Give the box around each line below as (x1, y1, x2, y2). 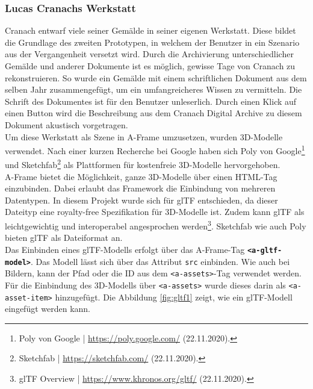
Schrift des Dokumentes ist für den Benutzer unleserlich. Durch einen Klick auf (5, 95, 297, 107)
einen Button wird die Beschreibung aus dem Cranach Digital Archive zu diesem (5, 107, 302, 119)
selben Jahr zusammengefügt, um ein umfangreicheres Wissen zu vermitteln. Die (5, 83, 302, 96)
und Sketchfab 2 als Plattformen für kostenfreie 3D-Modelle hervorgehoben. (5, 157, 280, 171)
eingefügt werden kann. (5, 302, 91, 315)
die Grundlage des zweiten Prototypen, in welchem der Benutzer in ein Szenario (5, 36, 300, 48)
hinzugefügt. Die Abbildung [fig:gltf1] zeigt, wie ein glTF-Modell (55, 290, 293, 303)
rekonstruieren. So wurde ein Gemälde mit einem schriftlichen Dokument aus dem (5, 71, 307, 84)
